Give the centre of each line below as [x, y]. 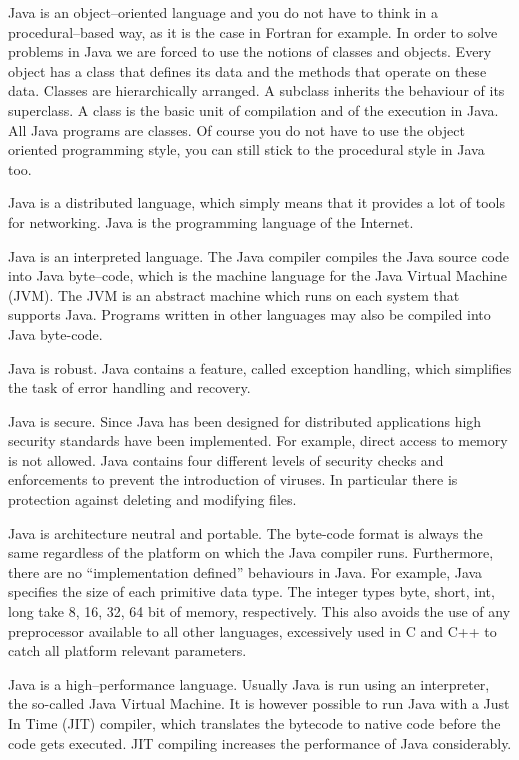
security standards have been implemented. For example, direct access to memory [258, 440]
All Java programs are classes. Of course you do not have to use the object [236, 129]
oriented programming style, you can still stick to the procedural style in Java [246, 149]
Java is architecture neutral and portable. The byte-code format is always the [245, 532]
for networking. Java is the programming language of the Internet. [211, 221]
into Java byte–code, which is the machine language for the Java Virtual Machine [258, 275]
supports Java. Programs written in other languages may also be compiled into [249, 314]
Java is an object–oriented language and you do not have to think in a [223, 12]
